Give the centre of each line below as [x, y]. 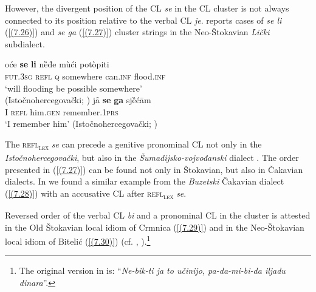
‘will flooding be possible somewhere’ [74, 88]
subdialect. [25, 43]
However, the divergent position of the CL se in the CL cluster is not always [147, 8]
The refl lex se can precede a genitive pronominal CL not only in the [133, 144]
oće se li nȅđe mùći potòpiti [57, 64]
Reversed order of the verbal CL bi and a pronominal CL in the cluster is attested [158, 215]
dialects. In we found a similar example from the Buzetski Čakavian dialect [145, 181]
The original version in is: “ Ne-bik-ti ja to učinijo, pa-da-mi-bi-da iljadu [152, 270]
